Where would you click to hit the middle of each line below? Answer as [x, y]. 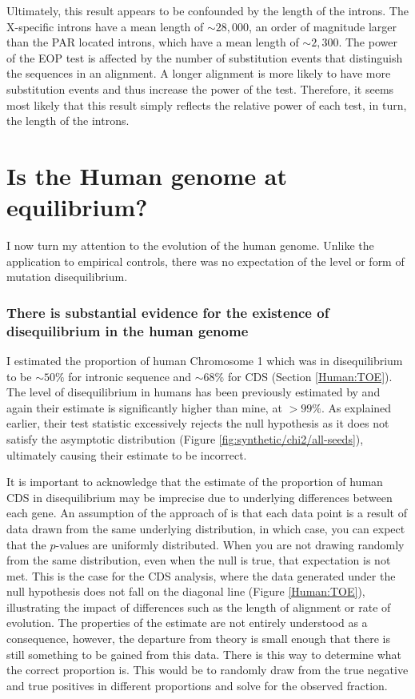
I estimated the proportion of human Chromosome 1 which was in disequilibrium [205, 360]
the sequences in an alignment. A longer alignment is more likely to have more [199, 73]
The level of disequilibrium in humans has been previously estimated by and [194, 392]
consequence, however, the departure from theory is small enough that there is [199, 639]
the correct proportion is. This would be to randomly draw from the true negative [207, 670]
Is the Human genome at [147, 175]
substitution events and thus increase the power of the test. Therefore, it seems [200, 88]
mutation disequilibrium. [67, 277]
